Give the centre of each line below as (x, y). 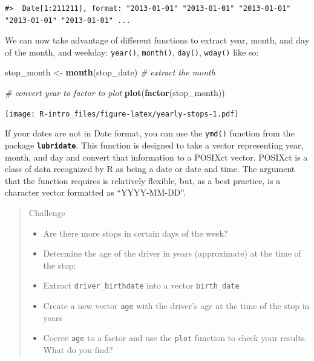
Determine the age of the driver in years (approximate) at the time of (172, 253)
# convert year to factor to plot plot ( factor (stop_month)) (115, 93)
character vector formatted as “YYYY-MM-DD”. (95, 192)
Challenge (47, 212)
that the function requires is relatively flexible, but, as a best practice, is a (143, 180)
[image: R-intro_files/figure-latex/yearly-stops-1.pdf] (122, 114)
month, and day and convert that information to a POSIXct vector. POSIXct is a (156, 157)
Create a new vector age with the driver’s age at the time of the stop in (176, 305)
